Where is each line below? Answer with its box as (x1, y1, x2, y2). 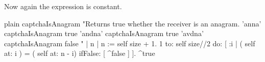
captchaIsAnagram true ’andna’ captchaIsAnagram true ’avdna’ (4, 28, 204, 39)
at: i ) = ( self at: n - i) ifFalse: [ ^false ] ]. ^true (4, 48, 155, 58)
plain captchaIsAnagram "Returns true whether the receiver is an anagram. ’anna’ (4, 18, 261, 28)
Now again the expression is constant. (4, 1, 122, 11)
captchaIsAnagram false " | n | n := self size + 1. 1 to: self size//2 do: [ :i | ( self (4, 38, 255, 48)
